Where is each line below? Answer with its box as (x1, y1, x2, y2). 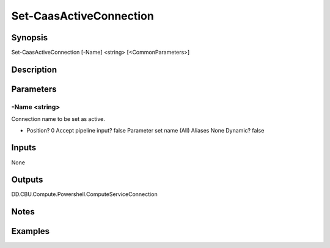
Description (11, 64, 57, 75)
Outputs (11, 175, 43, 185)
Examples (11, 226, 50, 236)
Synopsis (11, 32, 48, 43)
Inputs (11, 142, 37, 153)
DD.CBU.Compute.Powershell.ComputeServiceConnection (11, 191, 158, 198)
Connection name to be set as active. (11, 115, 105, 123)
